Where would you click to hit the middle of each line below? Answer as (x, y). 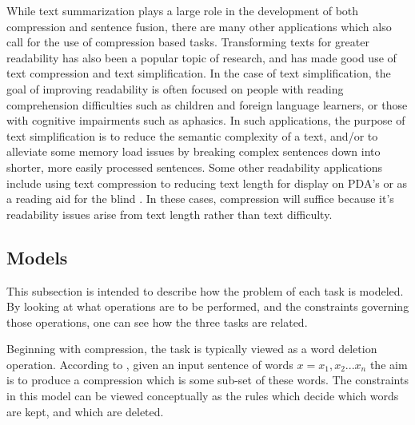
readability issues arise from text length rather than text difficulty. (170, 214)
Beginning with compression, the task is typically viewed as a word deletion (192, 349)
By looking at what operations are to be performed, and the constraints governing (208, 306)
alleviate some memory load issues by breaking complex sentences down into (194, 151)
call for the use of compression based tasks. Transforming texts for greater (188, 42)
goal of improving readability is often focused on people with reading (175, 88)
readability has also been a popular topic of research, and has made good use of (202, 57)
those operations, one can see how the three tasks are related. (157, 322)
